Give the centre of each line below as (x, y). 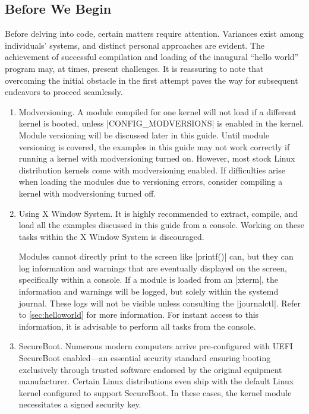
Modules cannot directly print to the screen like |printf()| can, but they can (156, 256)
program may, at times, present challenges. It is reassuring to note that (134, 68)
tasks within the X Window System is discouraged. (111, 236)
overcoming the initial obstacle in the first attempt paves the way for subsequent (152, 80)
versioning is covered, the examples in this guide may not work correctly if (154, 146)
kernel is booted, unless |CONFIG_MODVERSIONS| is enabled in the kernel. (161, 123)
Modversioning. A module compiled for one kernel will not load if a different (157, 111)
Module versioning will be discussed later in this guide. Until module (144, 135)
